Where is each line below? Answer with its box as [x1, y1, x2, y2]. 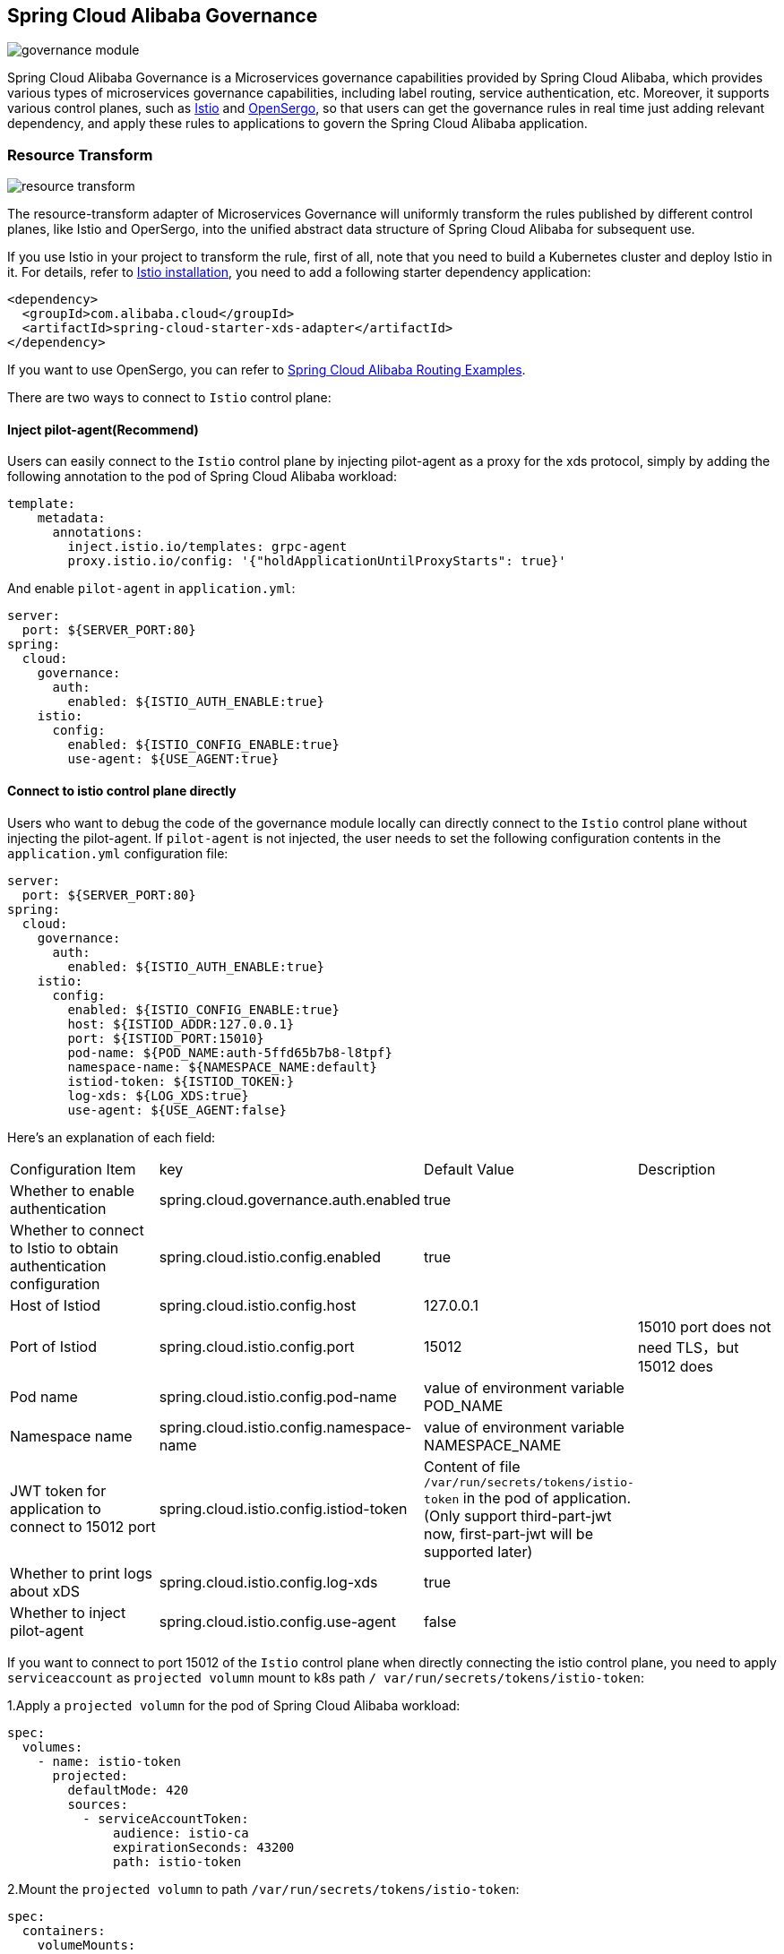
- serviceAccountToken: [82, 1811, 249, 1826]
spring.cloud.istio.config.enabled [159, 1247, 382, 1266]
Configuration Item [10, 1159, 136, 1178]
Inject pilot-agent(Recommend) [7, 421, 199, 437]
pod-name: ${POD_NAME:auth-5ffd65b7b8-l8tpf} [67, 1045, 392, 1060]
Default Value [424, 1159, 514, 1178]
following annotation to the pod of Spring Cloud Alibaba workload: [7, 469, 397, 485]
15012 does [637, 1356, 713, 1375]
